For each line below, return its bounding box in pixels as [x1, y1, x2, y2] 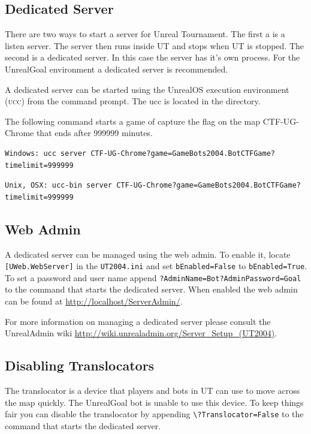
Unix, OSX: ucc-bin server [5, 181, 112, 190]
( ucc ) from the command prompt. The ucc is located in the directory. [5, 95, 261, 107]
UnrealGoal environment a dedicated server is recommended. [5, 62, 228, 75]
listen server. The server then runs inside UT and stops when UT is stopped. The [5, 39, 304, 52]
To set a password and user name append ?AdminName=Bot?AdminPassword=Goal [5, 271, 301, 284]
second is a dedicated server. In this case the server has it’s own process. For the [5, 51, 300, 64]
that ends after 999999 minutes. [36, 126, 153, 139]
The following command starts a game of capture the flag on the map [5, 114, 261, 127]
